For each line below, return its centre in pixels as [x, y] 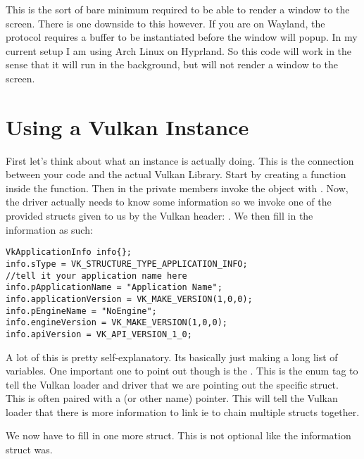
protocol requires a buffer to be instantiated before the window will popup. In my [182, 37]
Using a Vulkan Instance [127, 126]
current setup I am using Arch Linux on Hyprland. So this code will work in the [179, 50]
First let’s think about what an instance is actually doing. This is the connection [180, 160]
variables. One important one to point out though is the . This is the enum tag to [182, 371]
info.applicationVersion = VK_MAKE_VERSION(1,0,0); [129, 299]
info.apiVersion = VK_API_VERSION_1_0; [99, 334]
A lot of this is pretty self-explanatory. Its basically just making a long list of [172, 357]
